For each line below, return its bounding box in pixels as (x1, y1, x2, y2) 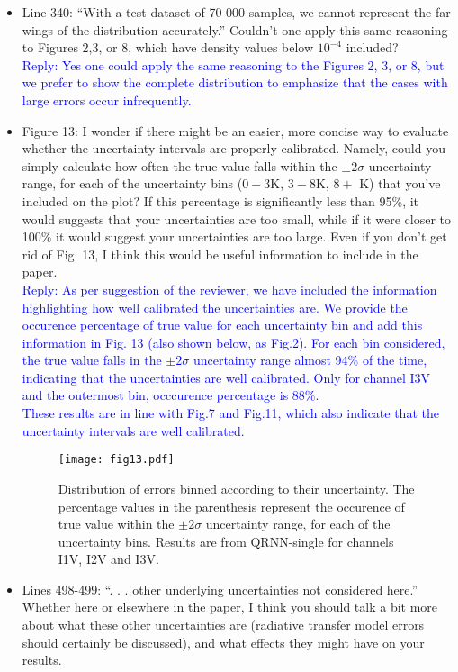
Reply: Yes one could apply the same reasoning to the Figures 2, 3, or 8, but (22, 55, 445, 74)
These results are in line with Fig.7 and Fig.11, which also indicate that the (22, 404, 439, 422)
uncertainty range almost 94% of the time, (193, 350, 427, 369)
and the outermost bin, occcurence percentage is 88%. (22, 386, 319, 404)
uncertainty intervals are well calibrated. (22, 421, 245, 440)
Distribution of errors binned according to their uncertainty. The (58, 478, 415, 497)
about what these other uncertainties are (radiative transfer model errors (22, 615, 425, 634)
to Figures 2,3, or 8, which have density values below (22, 38, 314, 57)
